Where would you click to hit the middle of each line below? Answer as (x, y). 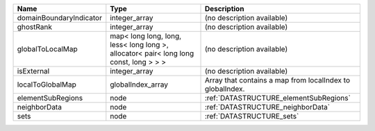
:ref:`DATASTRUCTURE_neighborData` (267, 107)
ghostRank (34, 27)
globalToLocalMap (47, 49)
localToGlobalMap (47, 85)
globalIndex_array (139, 85)
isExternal (33, 71)
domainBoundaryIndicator (59, 18)
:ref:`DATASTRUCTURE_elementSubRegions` (277, 98)
